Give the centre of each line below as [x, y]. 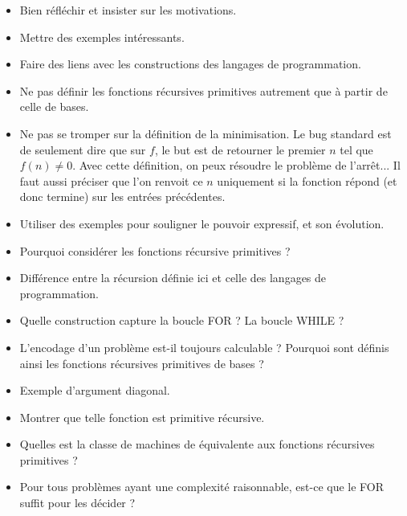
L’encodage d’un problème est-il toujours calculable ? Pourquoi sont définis [204, 347]
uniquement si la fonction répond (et [307, 180]
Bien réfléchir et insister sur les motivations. [128, 10]
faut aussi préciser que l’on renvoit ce [111, 180]
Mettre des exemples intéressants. [102, 37]
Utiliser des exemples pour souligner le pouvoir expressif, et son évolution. [202, 223]
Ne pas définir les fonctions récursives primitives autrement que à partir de [203, 90]
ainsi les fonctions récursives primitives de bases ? [142, 363]
